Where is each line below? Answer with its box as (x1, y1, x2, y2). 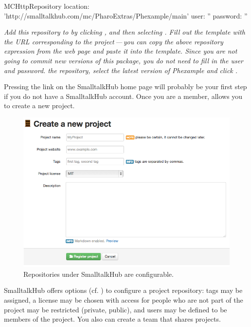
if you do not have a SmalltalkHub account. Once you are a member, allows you (4, 91, 243, 101)
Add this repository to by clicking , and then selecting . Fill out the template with (4, 27, 245, 37)
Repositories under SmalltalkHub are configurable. (23, 269, 174, 279)
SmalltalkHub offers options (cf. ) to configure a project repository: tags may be (4, 285, 243, 295)
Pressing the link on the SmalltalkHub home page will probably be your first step (4, 81, 247, 92)
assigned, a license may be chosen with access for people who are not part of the (4, 295, 243, 305)
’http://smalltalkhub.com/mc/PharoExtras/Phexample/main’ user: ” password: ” (4, 10, 248, 20)
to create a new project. (4, 100, 75, 111)
